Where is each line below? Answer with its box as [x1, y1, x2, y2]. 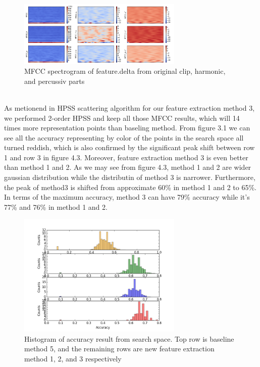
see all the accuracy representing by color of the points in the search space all [4, 132, 244, 143]
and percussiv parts [24, 75, 85, 86]
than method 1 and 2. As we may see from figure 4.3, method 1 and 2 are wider [4, 162, 251, 172]
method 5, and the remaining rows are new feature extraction [24, 343, 215, 354]
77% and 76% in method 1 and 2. [4, 201, 108, 212]
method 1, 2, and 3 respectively [24, 353, 122, 363]
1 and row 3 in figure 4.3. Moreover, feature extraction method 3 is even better [4, 152, 248, 162]
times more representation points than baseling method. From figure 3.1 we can [4, 122, 250, 133]
